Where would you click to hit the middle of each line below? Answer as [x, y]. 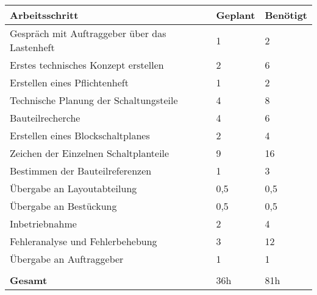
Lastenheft [32, 47]
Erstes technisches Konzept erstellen [87, 65]
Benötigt [286, 15]
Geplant [236, 15]
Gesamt [29, 280]
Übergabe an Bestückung [63, 206]
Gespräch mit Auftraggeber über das [88, 33]
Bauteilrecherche [45, 118]
